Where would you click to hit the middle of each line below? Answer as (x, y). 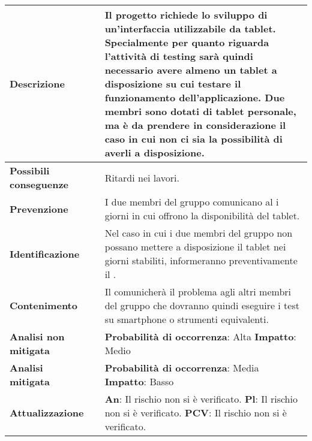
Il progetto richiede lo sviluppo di (186, 15)
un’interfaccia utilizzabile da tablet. (190, 28)
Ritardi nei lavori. (142, 177)
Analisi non (37, 336)
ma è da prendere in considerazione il (195, 125)
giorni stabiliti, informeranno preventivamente (201, 260)
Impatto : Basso (139, 381)
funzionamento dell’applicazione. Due (195, 97)
